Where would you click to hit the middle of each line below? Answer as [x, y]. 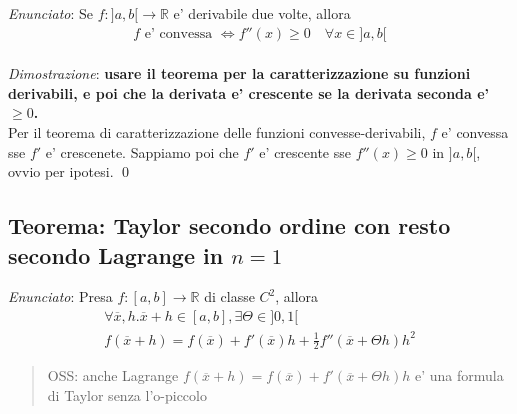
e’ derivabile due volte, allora [262, 13]
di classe [229, 296]
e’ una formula [459, 375]
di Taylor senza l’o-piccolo [127, 394]
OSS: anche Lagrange [113, 375]
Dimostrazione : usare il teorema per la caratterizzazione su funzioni [239, 73]
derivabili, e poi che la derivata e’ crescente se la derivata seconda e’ [249, 92]
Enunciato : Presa [60, 296]
